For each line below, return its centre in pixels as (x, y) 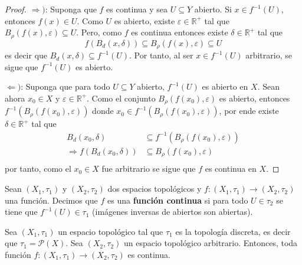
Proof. (16, 9)
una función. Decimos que (51, 200)
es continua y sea (137, 9)
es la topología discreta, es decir (233, 231)
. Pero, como (99, 32)
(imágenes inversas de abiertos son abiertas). (173, 212)
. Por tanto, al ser (161, 55)
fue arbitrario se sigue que (149, 169)
